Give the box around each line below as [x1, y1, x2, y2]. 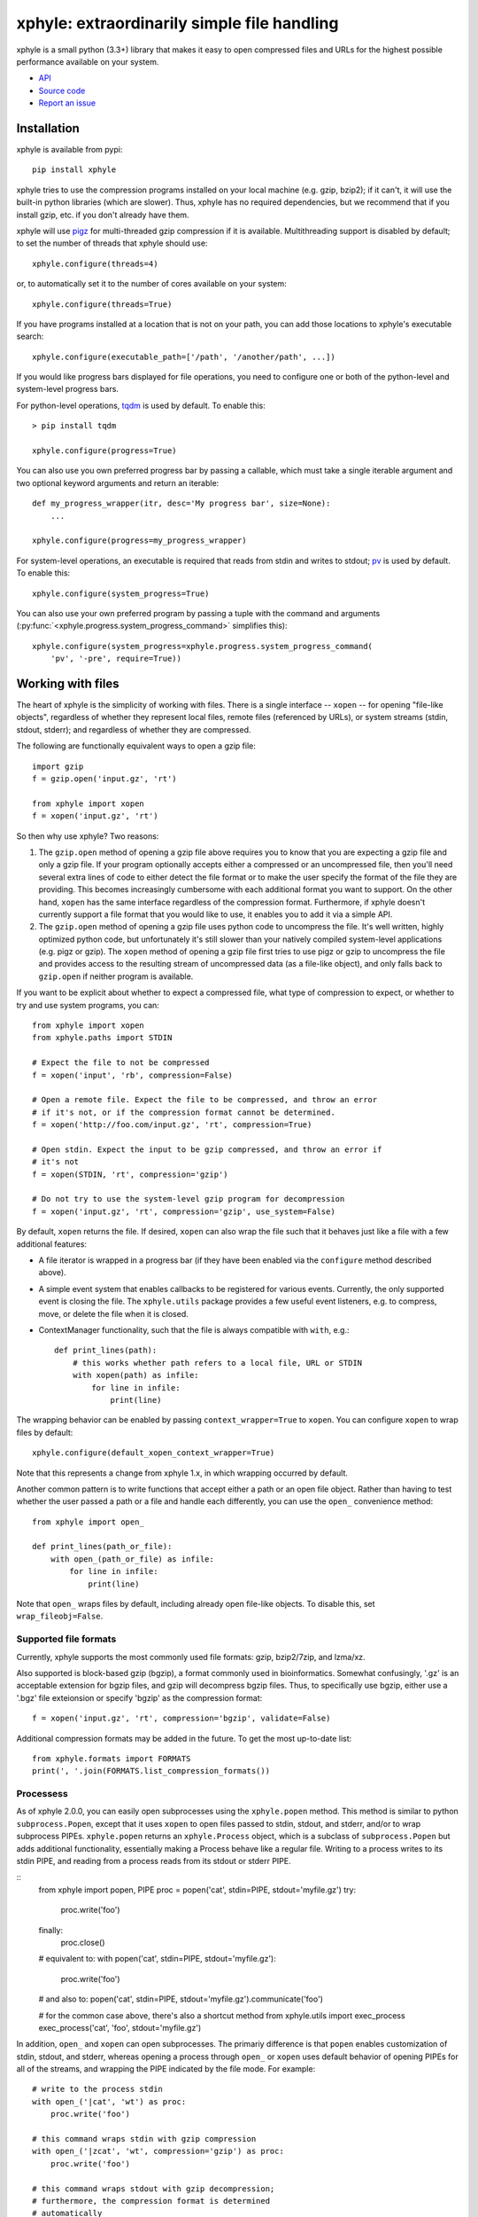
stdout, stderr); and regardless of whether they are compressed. [16, 724, 251, 735]
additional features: [16, 1238, 88, 1250]
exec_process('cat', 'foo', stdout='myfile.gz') [38, 2022, 202, 2033]
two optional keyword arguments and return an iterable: [16, 477, 220, 488]
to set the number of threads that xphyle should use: [16, 238, 208, 248]
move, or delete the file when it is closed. [38, 1308, 189, 1319]
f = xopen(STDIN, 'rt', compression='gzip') [32, 1169, 229, 1179]
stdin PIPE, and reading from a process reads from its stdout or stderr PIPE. [16, 1856, 291, 1866]
